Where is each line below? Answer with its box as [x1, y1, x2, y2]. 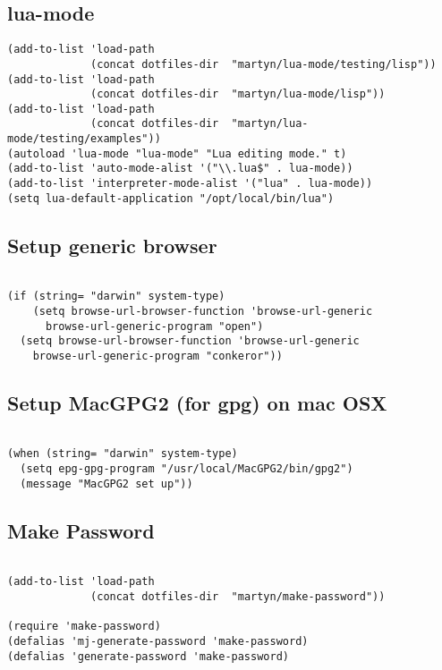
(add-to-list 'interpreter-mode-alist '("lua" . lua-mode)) [7, 177, 373, 191]
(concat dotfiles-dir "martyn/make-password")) [90, 589, 386, 603]
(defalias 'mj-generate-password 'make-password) [7, 634, 309, 648]
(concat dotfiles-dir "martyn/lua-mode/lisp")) [90, 88, 386, 101]
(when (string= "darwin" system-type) [7, 447, 238, 461]
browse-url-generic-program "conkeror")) [32, 349, 283, 362]
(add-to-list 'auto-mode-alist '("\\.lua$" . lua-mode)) [7, 162, 353, 175]
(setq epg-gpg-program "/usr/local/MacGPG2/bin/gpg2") [20, 462, 353, 476]
